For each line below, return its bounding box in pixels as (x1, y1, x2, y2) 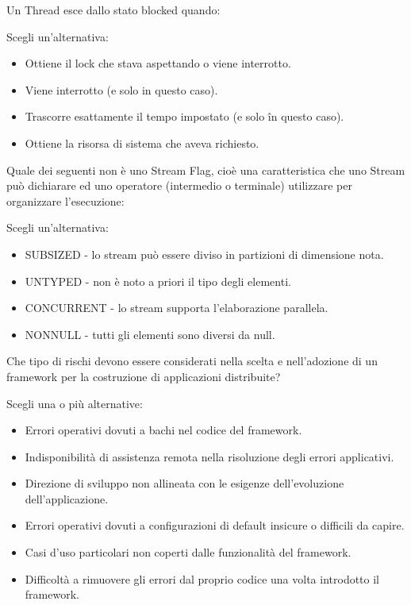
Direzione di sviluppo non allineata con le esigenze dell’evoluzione (25, 475, 344, 491)
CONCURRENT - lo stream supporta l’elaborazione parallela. (25, 299, 328, 316)
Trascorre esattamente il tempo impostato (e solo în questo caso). (25, 108, 344, 125)
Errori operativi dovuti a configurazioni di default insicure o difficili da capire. (25, 517, 405, 534)
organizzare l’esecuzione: (6, 192, 125, 209)
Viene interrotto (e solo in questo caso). (25, 81, 218, 98)
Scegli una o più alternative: (6, 395, 143, 411)
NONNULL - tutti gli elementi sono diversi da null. (25, 326, 275, 342)
